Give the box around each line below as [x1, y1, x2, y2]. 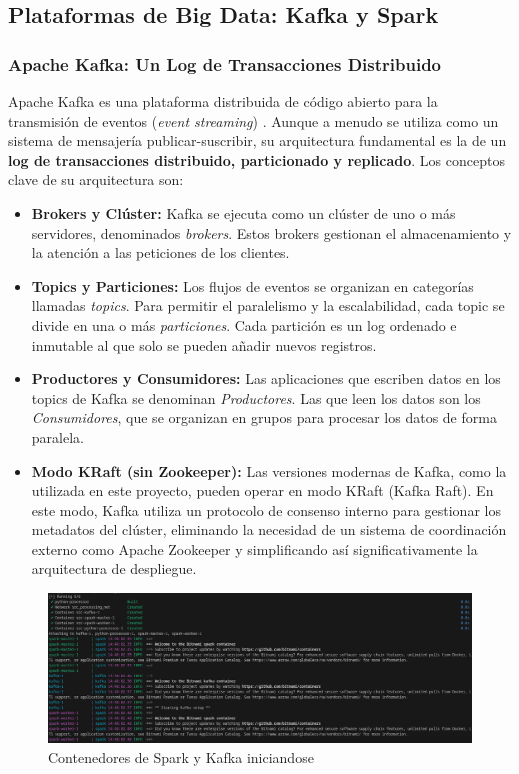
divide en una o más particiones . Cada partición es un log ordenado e [31, 314, 457, 335]
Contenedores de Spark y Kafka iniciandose [48, 746, 314, 767]
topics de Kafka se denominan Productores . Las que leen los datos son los [31, 387, 481, 408]
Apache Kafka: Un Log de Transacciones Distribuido [8, 51, 442, 76]
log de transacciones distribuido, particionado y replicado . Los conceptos [8, 149, 505, 170]
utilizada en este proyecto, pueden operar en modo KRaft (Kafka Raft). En [31, 480, 494, 501]
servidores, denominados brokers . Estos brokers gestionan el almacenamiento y [31, 222, 512, 243]
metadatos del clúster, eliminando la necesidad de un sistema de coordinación [31, 519, 507, 540]
